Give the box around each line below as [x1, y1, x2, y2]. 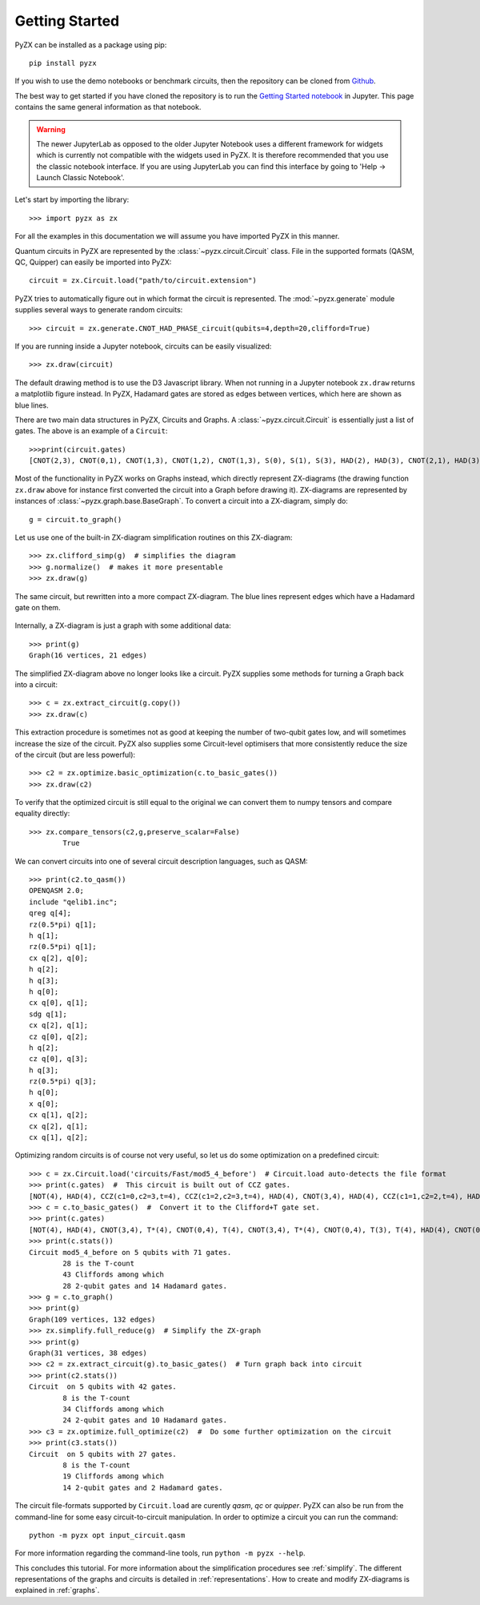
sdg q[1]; [29, 1009, 67, 1019]
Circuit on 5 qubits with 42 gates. [29, 1382, 178, 1391]
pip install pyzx [29, 58, 97, 67]
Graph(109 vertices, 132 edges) [29, 1314, 156, 1324]
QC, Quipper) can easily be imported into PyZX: [14, 257, 172, 267]
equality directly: [14, 809, 70, 819]
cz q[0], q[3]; [29, 1054, 89, 1064]
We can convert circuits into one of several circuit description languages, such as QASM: [14, 856, 308, 866]
